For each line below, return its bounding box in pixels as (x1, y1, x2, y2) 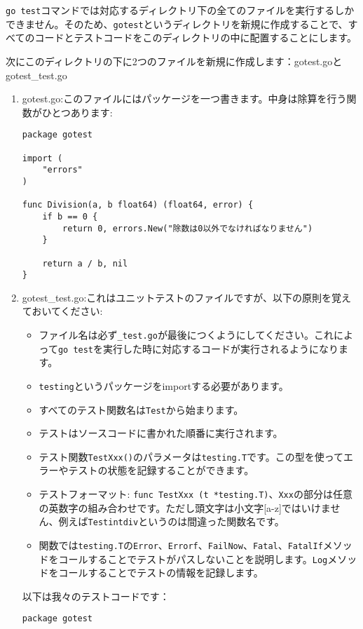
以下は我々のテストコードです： (22, 588, 170, 603)
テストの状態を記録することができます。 (68, 463, 254, 478)
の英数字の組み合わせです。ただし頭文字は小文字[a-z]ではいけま (39, 500, 331, 515)
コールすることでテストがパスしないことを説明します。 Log (58, 551, 328, 566)
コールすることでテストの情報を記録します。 (58, 565, 263, 580)
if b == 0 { (42, 211, 98, 222)
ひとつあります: (41, 104, 113, 119)
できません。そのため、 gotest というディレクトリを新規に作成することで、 (6, 16, 348, 31)
